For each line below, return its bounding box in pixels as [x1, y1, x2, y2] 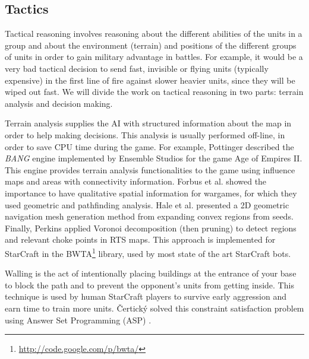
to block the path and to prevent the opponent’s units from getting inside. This [5, 278, 294, 291]
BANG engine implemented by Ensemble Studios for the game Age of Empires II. [5, 152, 302, 164]
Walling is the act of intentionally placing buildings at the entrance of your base [5, 267, 297, 279]
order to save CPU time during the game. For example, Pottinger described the [5, 140, 294, 153]
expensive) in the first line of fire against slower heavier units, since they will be [5, 74, 295, 86]
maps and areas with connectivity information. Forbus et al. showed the [5, 175, 267, 188]
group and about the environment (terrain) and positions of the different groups [5, 39, 297, 51]
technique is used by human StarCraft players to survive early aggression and [5, 290, 286, 303]
